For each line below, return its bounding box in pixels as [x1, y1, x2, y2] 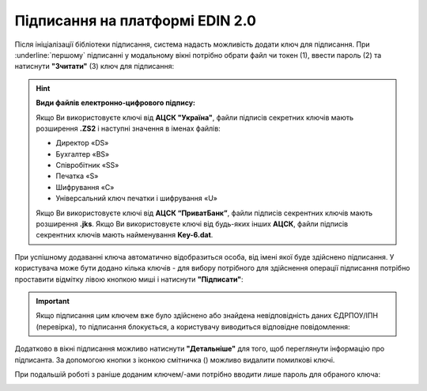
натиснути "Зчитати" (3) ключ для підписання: [14, 62, 174, 71]
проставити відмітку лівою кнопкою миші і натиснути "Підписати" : [14, 274, 244, 284]
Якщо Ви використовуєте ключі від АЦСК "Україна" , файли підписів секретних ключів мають [36, 112, 354, 122]
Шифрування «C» [55, 182, 115, 192]
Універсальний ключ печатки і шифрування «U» [55, 194, 217, 203]
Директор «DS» [55, 139, 109, 148]
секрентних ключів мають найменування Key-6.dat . [36, 230, 213, 240]
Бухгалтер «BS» [55, 149, 110, 158]
